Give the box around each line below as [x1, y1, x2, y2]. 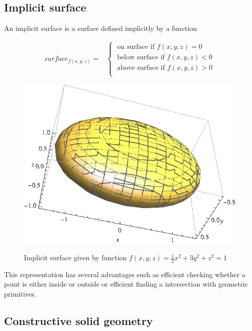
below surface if [117, 54, 165, 61]
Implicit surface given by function [24, 252, 127, 263]
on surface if [117, 43, 155, 51]
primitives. [4, 289, 36, 299]
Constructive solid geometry [4, 313, 153, 329]
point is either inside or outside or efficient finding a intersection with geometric [4, 279, 248, 289]
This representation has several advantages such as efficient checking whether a [4, 269, 246, 279]
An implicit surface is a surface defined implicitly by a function [4, 23, 197, 33]
